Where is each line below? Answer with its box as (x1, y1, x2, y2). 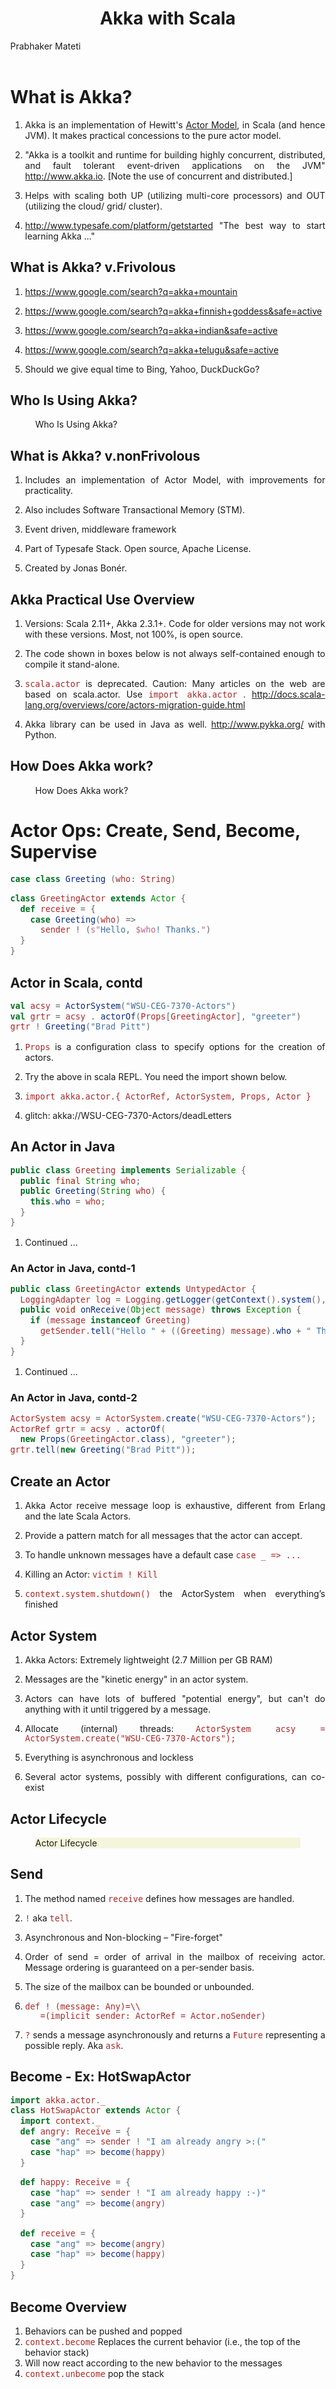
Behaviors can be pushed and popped (24, 2325, 183, 2337)
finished (24, 1598, 59, 1611)
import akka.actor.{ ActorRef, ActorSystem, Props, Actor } (24, 1092, 312, 1102)
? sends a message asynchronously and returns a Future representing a (24, 2028, 326, 2041)
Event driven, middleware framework (24, 523, 177, 536)
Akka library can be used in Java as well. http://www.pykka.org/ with (24, 718, 326, 730)
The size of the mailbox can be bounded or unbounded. (24, 1980, 254, 1992)
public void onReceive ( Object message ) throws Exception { (20, 1305, 302, 1316)
